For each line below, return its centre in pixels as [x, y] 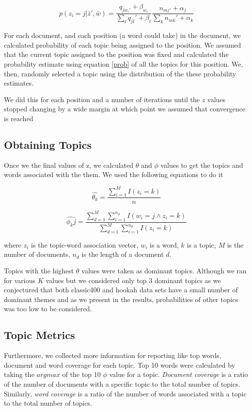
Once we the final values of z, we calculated [69, 165]
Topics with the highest [39, 270]
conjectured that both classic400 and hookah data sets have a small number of [121, 290]
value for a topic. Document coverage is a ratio [179, 374]
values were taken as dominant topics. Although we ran [164, 270]
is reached [19, 118]
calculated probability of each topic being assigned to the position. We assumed [123, 45]
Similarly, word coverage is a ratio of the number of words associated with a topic [125, 393]
